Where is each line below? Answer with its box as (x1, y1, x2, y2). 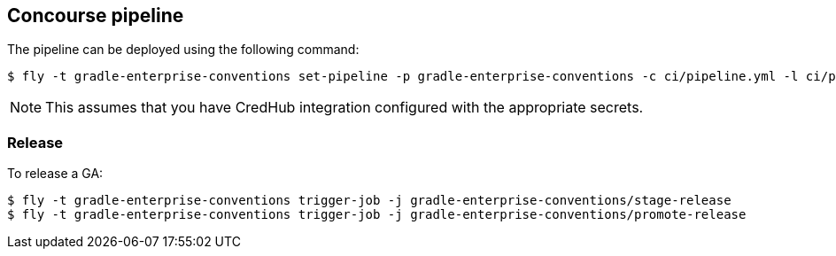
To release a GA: (7, 166, 104, 182)
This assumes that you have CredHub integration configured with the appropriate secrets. (45, 98, 644, 117)
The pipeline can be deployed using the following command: (7, 42, 360, 58)
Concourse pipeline (7, 4, 184, 27)
